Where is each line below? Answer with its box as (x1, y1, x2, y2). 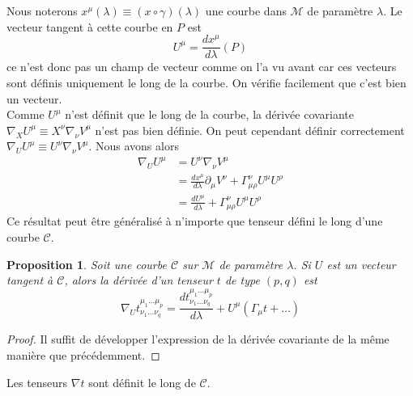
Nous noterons (6, 2, 78, 19)
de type (224, 272, 260, 289)
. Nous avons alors (88, 137, 179, 154)
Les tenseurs (6, 373, 68, 390)
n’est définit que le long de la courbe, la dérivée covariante (65, 106, 355, 123)
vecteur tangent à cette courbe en (6, 18, 173, 35)
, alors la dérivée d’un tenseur (64, 272, 213, 289)
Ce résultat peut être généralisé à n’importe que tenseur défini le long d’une (6, 213, 383, 230)
